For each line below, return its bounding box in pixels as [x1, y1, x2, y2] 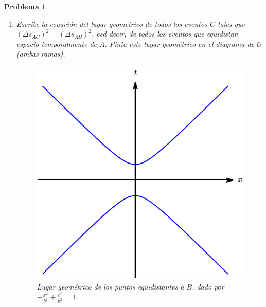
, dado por [192, 281, 224, 292]
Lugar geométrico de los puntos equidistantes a [37, 281, 184, 292]
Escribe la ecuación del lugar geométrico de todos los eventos [16, 18, 207, 29]
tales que [217, 18, 245, 29]
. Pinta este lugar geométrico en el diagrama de [104, 38, 255, 49]
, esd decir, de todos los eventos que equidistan [92, 28, 238, 39]
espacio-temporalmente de [16, 38, 97, 49]
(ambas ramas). [16, 48, 65, 59]
